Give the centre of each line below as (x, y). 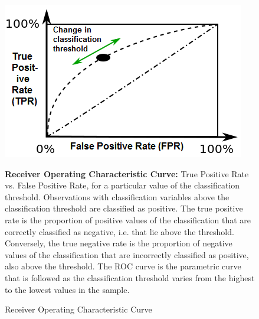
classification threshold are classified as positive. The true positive (124, 208)
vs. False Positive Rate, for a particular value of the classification (122, 185)
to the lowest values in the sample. (67, 289)
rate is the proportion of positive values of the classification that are (128, 219)
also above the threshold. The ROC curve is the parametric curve (123, 266)
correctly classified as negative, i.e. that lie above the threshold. (119, 231)
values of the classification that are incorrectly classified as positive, (127, 254)
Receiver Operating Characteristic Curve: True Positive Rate (127, 173)
